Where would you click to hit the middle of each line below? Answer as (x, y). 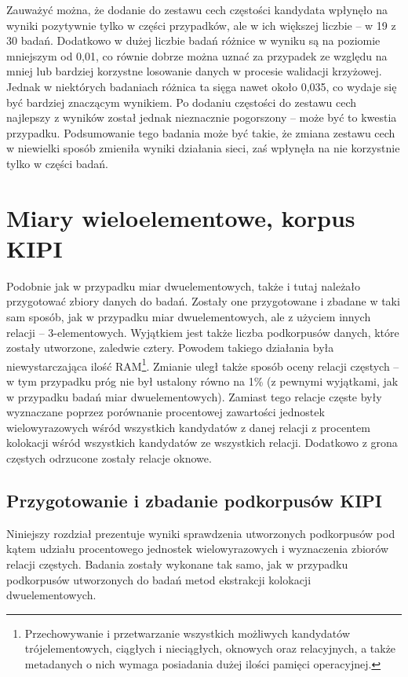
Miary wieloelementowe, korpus (181, 217)
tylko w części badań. (57, 163)
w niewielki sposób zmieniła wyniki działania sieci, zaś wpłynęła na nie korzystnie (203, 148)
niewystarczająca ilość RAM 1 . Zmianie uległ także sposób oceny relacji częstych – (203, 364)
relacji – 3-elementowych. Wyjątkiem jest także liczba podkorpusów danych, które (203, 332)
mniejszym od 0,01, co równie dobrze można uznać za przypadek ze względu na (197, 55)
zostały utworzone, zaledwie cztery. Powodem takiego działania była (170, 348)
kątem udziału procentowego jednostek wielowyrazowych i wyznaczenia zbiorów (198, 549)
